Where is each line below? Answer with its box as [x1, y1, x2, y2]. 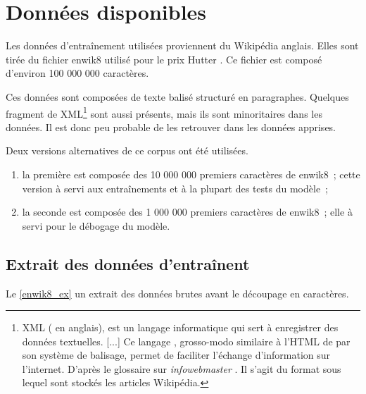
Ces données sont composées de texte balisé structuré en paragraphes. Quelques [6, 89, 349, 104]
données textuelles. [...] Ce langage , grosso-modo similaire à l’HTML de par [22, 333, 351, 348]
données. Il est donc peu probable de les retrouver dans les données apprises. [6, 119, 336, 134]
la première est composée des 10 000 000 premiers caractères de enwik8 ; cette [22, 166, 360, 181]
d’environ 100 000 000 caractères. [6, 66, 149, 80]
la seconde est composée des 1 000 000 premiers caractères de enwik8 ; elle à [22, 204, 353, 219]
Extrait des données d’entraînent [6, 252, 250, 274]
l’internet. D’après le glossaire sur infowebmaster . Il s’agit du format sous [22, 361, 341, 376]
